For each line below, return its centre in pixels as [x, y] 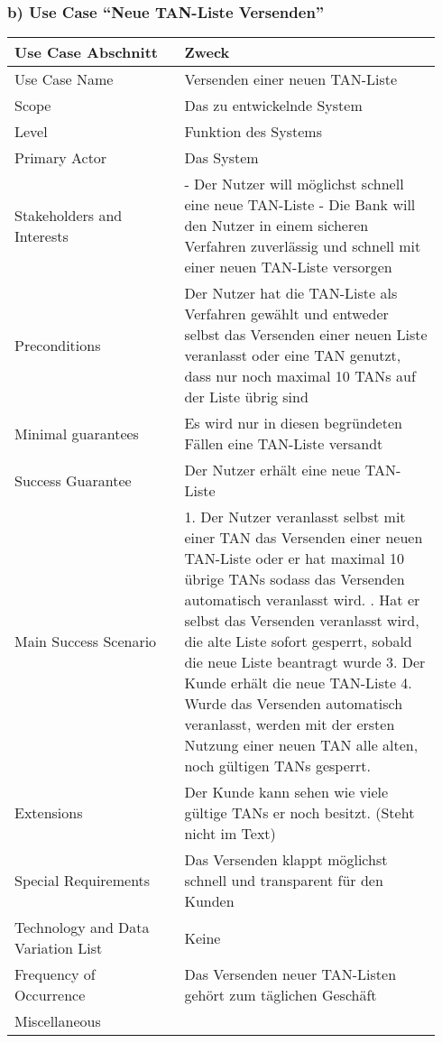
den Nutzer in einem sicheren [276, 226]
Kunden [209, 901]
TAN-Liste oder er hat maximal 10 [294, 558]
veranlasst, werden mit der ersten [290, 725]
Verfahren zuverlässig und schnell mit [303, 246]
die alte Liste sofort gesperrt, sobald [298, 641]
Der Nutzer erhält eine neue [272, 470]
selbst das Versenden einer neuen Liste [306, 335]
